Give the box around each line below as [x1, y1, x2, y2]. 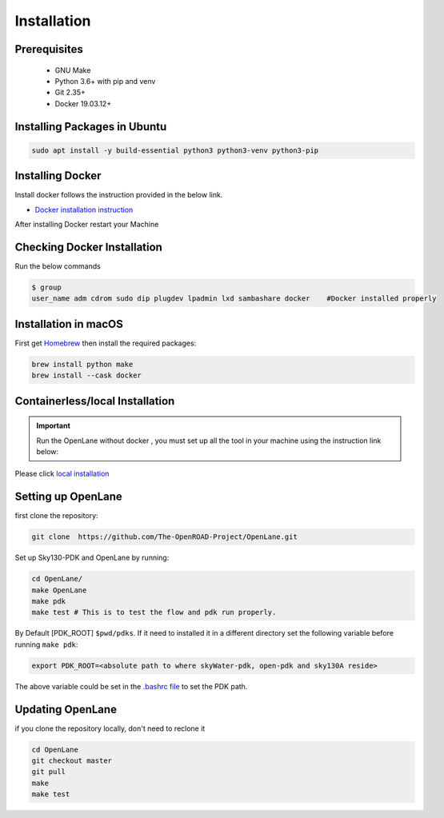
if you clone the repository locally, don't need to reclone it [14, 724, 206, 733]
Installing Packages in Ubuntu [14, 120, 167, 134]
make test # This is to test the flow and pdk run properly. [31, 608, 277, 617]
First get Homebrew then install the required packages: [14, 338, 197, 348]
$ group [31, 282, 62, 292]
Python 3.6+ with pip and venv [54, 76, 156, 86]
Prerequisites [14, 42, 83, 56]
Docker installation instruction [34, 205, 134, 214]
